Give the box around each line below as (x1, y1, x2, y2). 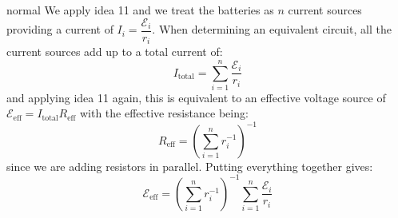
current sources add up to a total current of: (6, 43, 223, 60)
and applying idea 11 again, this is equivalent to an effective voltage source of (6, 89, 386, 105)
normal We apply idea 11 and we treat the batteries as (6, 2, 274, 18)
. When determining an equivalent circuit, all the (152, 21, 392, 38)
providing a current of (6, 21, 113, 38)
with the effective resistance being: (79, 105, 249, 121)
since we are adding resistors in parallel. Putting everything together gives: (6, 157, 373, 174)
